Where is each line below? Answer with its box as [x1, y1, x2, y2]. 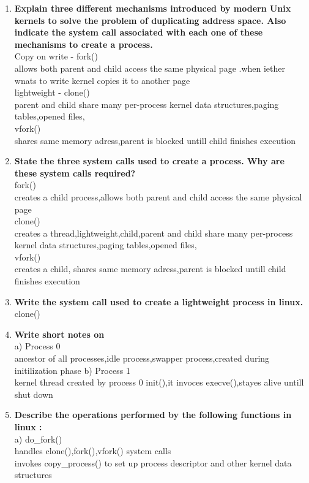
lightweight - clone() [14, 86, 90, 99]
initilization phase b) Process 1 [14, 363, 130, 376]
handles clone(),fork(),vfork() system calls [14, 444, 171, 457]
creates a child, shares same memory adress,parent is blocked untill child [14, 262, 286, 275]
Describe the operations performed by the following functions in [14, 408, 292, 421]
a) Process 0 [14, 340, 61, 352]
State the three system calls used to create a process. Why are [14, 154, 285, 167]
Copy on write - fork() [14, 50, 98, 63]
